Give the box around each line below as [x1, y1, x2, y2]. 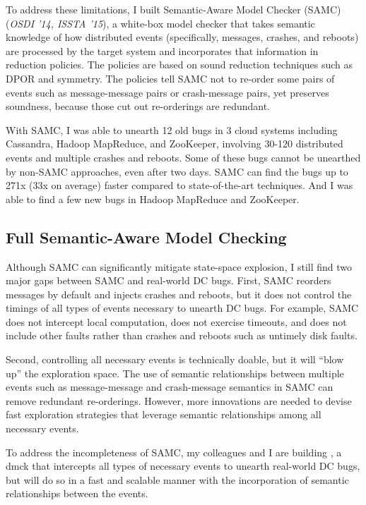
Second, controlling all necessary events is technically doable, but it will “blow [6, 352, 344, 367]
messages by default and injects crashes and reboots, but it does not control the [6, 286, 352, 301]
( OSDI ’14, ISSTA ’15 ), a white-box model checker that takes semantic [6, 16, 315, 30]
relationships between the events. [6, 486, 148, 501]
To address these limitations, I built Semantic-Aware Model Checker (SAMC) [6, 2, 341, 16]
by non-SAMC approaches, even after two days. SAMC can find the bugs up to [6, 164, 348, 178]
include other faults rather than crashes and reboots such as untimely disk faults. [6, 328, 358, 343]
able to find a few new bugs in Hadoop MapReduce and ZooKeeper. [6, 191, 300, 206]
